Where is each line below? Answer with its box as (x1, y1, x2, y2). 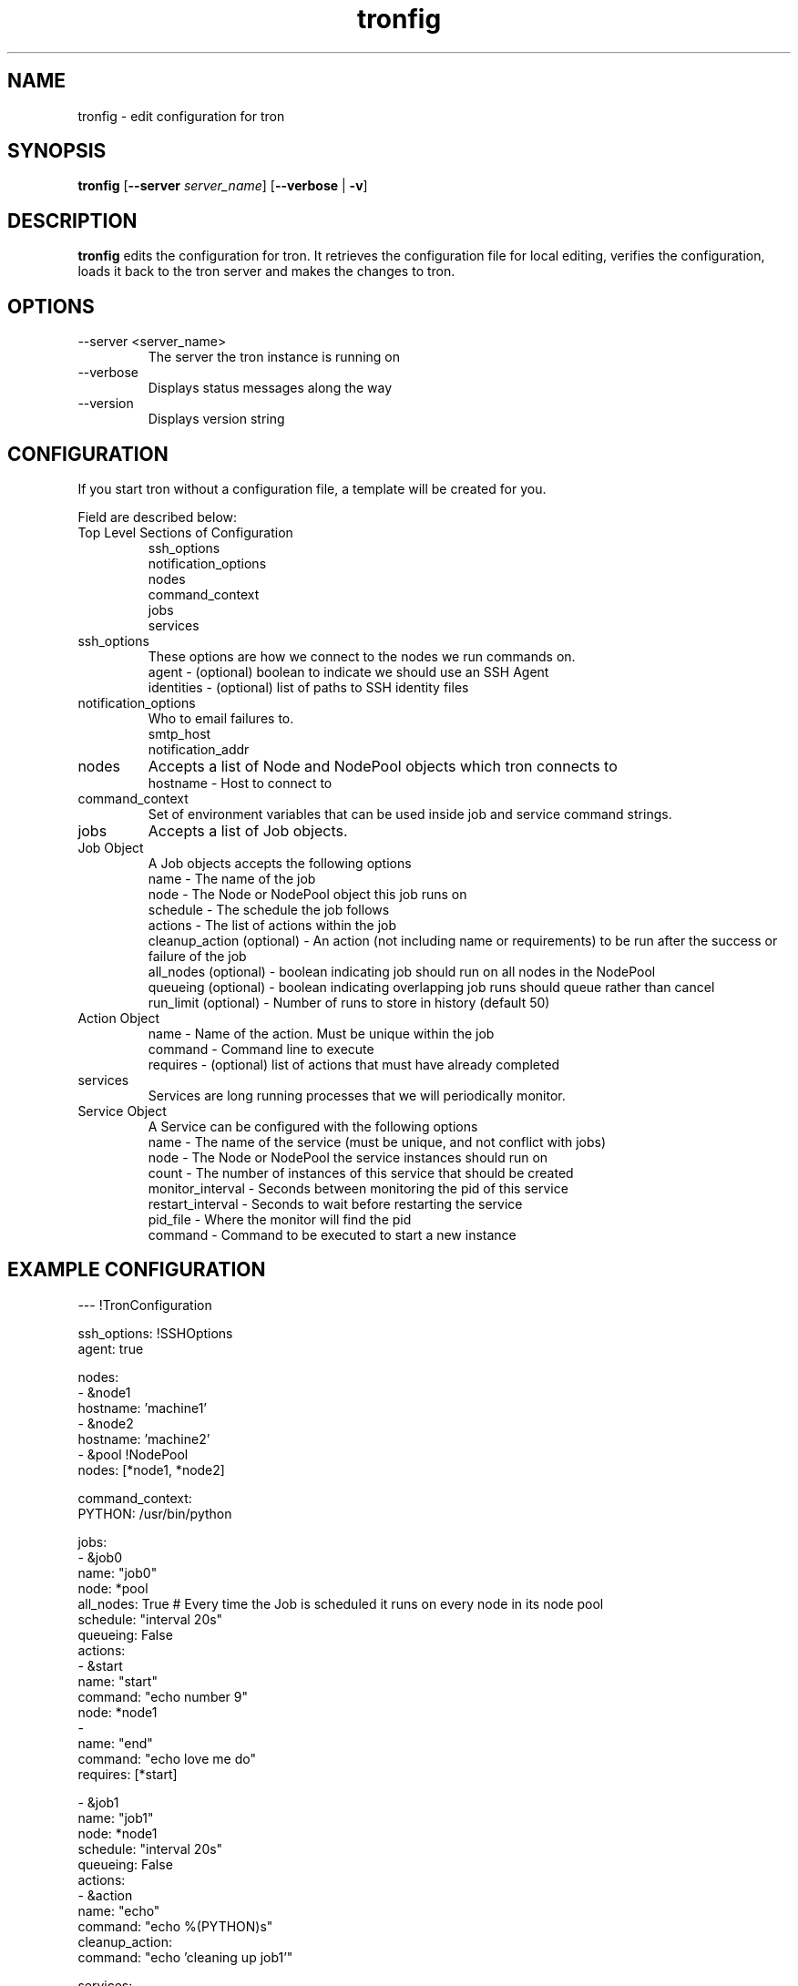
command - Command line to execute (148, 1040, 374, 1057)
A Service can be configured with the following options (148, 1118, 478, 1134)
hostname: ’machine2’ (77, 1430, 210, 1447)
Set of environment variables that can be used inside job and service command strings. (148, 805, 672, 822)
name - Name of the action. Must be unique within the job (148, 1025, 495, 1041)
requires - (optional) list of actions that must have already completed (148, 1056, 560, 1072)
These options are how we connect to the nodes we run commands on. (148, 648, 576, 664)
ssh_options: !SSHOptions (77, 1325, 233, 1341)
